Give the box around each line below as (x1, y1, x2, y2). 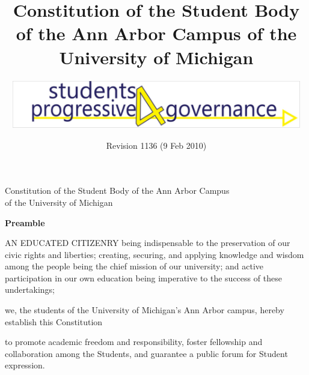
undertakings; (5, 283, 55, 296)
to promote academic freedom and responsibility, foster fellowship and (5, 335, 263, 348)
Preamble (5, 216, 45, 229)
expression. (5, 359, 45, 371)
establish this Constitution (5, 315, 103, 328)
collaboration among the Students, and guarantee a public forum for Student (5, 347, 288, 359)
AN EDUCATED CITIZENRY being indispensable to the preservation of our (5, 236, 290, 249)
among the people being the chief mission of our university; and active (5, 260, 264, 272)
